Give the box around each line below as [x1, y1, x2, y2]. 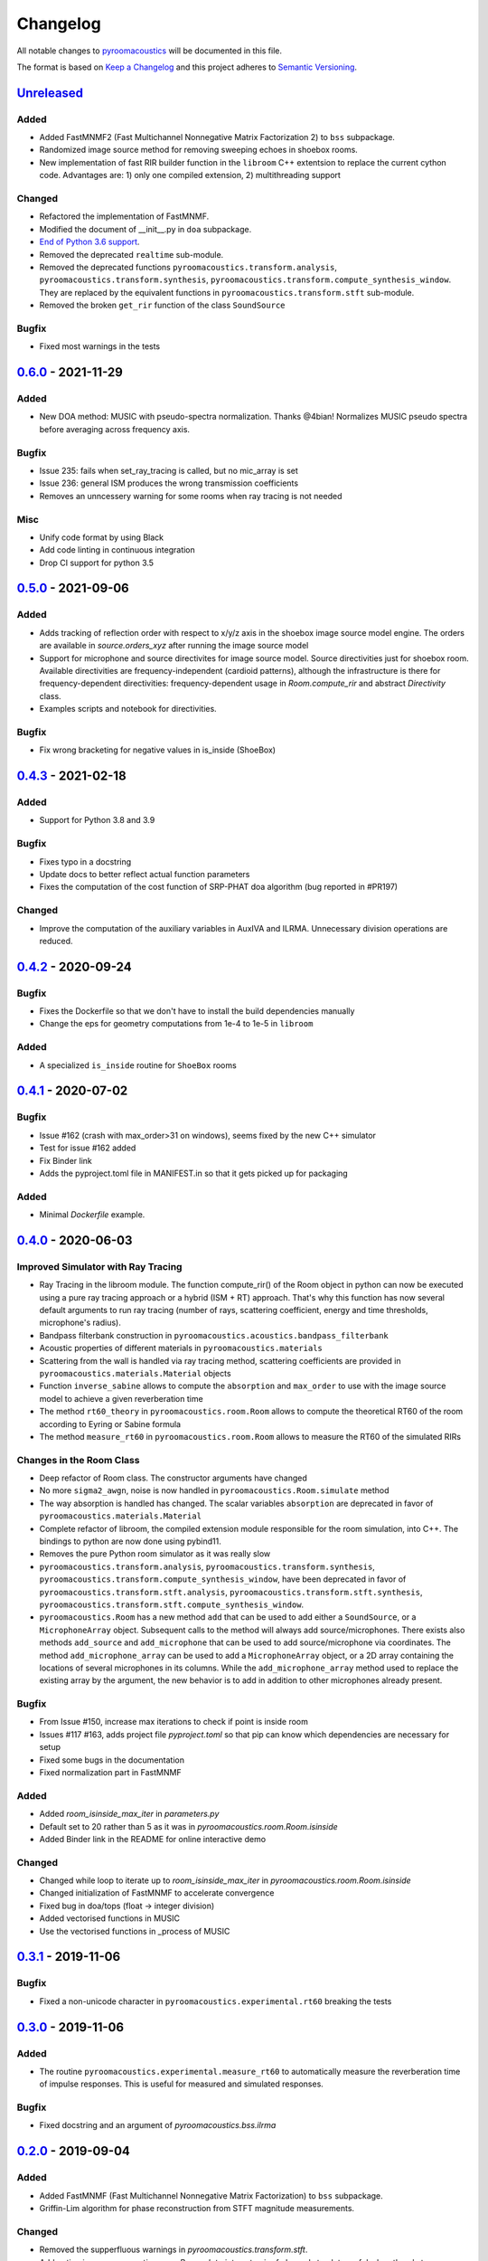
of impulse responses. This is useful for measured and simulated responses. [39, 2078, 324, 2089]
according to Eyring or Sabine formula [39, 1418, 181, 1429]
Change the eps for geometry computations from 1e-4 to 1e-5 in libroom [39, 1018, 314, 1029]
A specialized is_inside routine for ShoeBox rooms [39, 1059, 237, 1071]
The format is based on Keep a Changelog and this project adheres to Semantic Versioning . [16, 61, 357, 72]
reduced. [39, 935, 73, 946]
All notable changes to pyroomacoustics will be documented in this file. [16, 45, 283, 56]
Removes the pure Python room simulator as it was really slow [39, 1548, 271, 1559]
